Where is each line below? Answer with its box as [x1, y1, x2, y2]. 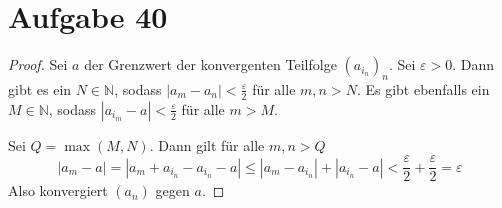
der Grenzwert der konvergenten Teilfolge [84, 54, 337, 75]
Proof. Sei [8, 54, 68, 75]
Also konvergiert [8, 180, 108, 201]
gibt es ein [8, 78, 72, 99]
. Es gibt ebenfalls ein [356, 78, 490, 99]
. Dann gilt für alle [149, 134, 265, 155]
